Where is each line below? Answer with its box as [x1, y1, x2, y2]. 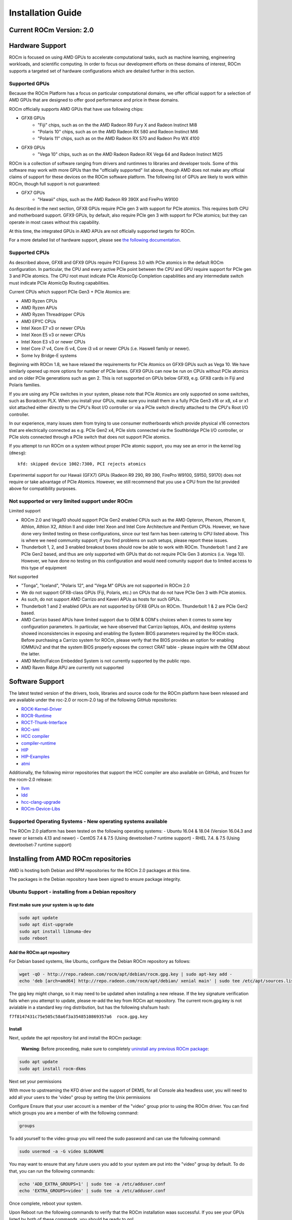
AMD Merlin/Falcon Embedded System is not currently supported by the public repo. [21, 658, 191, 664]
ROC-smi [21, 726, 40, 732]
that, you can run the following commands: [9, 1168, 95, 1174]
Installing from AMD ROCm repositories [9, 854, 131, 863]
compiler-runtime [21, 740, 56, 746]
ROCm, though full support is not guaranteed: [9, 181, 101, 186]
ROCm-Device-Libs [21, 806, 60, 812]
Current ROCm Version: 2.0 [9, 26, 94, 34]
